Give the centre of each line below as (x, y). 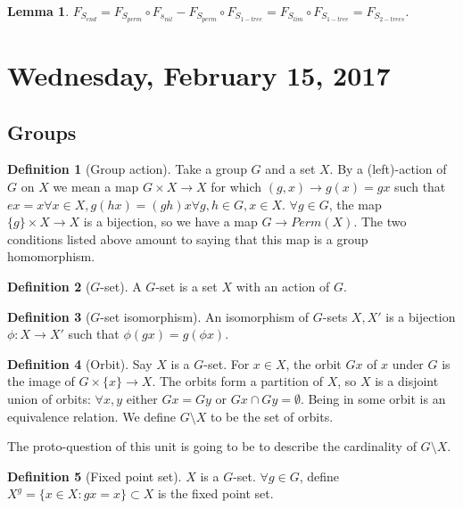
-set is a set (186, 286)
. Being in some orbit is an (373, 398)
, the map (355, 204)
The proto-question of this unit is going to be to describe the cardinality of (212, 446)
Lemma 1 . (38, 11)
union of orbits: (49, 398)
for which (236, 187)
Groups (42, 131)
